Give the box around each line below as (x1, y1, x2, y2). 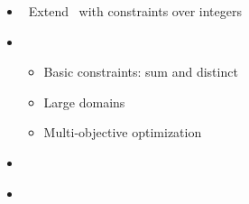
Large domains (43, 92, 125, 111)
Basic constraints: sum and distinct (43, 62, 238, 81)
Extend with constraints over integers (28, 2, 243, 20)
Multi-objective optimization (43, 123, 202, 142)
